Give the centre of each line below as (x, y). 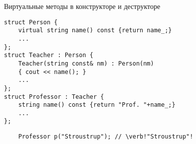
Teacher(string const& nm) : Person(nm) (86, 63)
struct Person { (31, 22)
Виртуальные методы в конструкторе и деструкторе (82, 6)
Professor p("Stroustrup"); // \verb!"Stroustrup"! (106, 137)
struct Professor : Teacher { (54, 97)
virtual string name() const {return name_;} (95, 31)
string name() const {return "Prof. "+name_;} (97, 105)
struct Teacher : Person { (49, 55)
